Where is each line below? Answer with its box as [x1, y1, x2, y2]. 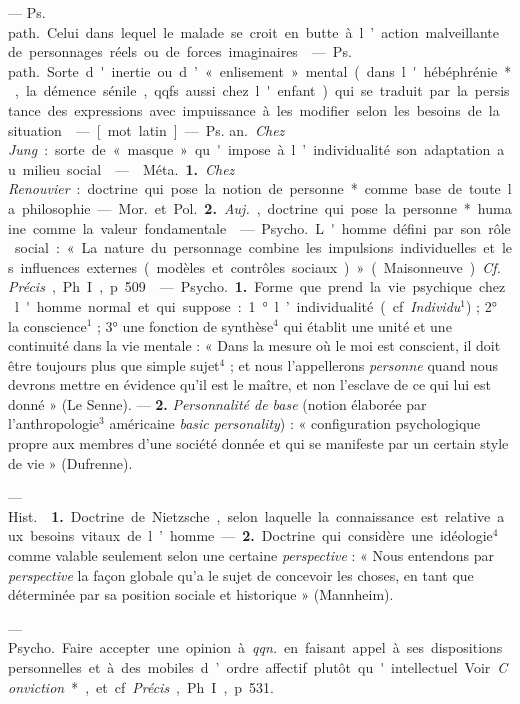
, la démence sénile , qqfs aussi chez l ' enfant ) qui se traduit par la [14, 80, 468, 101]
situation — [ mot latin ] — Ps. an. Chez [8, 119, 285, 140]
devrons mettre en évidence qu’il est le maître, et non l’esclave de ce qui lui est [8, 374, 491, 395]
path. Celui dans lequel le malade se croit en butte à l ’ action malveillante [8, 21, 500, 42]
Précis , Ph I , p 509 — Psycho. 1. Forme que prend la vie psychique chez [8, 276, 506, 297]
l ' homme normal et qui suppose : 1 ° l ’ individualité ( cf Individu [14, 295, 461, 316]
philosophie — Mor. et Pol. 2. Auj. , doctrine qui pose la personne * [21, 197, 471, 218]
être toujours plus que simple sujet [8, 354, 220, 375]
